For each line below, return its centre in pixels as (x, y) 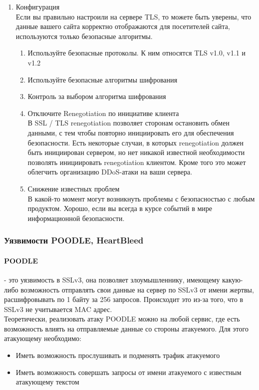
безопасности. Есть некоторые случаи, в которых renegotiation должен (135, 142)
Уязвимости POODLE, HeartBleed (74, 240)
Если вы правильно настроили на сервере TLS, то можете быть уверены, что (133, 16)
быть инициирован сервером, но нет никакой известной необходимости (136, 152)
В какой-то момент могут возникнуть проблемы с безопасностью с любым (141, 198)
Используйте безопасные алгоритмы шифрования (102, 79)
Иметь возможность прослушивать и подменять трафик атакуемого (118, 355)
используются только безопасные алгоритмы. (84, 36)
